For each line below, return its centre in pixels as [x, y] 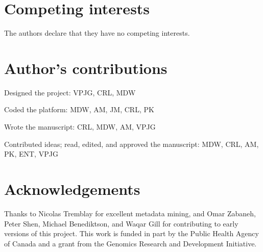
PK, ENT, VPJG [31, 154]
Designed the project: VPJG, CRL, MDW [70, 92]
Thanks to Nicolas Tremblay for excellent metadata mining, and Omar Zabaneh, [130, 213]
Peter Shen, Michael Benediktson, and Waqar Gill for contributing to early [121, 223]
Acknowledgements [72, 189]
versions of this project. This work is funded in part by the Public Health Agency [131, 233]
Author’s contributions [86, 68]
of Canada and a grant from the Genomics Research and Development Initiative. [130, 243]
